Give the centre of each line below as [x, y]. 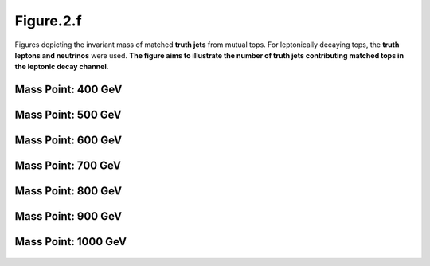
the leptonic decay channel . [62, 67]
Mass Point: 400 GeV [68, 90]
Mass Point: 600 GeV [68, 141]
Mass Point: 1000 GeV [71, 242]
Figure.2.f [49, 21]
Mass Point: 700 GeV [68, 166]
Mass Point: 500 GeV [68, 115]
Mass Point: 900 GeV [68, 216]
